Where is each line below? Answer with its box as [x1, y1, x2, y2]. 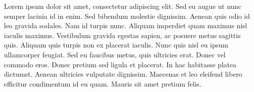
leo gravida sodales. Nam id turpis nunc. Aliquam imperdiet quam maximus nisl [4, 20, 247, 31]
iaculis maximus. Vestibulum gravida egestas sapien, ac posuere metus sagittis [4, 30, 241, 40]
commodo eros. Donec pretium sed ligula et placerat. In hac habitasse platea [4, 59, 237, 69]
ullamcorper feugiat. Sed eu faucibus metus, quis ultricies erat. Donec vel [4, 49, 226, 59]
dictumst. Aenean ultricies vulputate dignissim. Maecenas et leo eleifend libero [4, 69, 243, 79]
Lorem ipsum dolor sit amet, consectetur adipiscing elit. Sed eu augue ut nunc [4, 1, 242, 11]
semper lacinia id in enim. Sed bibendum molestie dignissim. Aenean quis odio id [4, 10, 250, 21]
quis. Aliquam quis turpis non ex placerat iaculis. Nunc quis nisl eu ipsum [4, 40, 228, 50]
